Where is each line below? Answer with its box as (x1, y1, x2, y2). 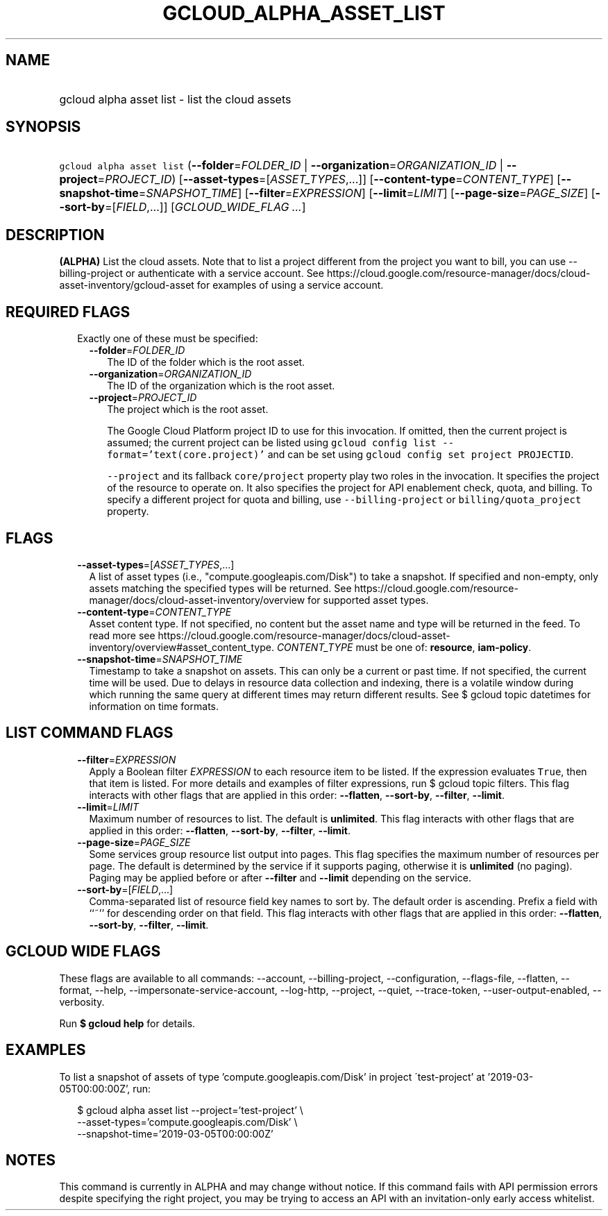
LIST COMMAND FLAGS (6, 724, 174, 742)
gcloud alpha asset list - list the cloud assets (59, 92, 292, 106)
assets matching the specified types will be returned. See (89, 582, 352, 594)
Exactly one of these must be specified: (77, 332, 258, 345)
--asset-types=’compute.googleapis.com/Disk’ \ (77, 1115, 298, 1128)
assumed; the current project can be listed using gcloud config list (107, 437, 437, 449)
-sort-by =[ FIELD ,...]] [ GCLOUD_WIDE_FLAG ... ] (59, 200, 306, 214)
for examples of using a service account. (196, 279, 384, 292)
